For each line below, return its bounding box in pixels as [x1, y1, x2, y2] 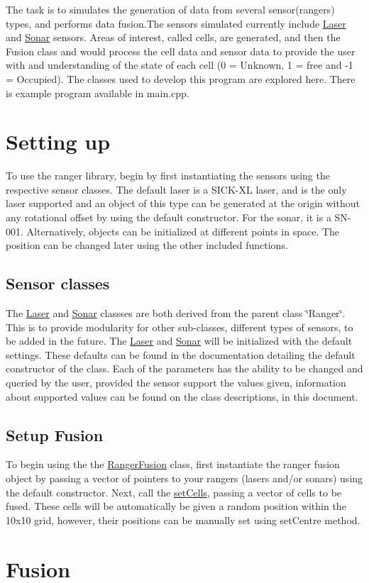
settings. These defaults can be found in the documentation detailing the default [6, 347, 356, 362]
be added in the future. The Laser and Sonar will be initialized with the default [6, 333, 353, 348]
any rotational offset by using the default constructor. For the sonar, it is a [6, 210, 331, 225]
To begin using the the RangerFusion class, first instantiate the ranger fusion [6, 457, 340, 472]
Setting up [6, 127, 111, 156]
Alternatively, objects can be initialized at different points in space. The [26, 223, 340, 238]
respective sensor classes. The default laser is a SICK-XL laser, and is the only [6, 182, 347, 196]
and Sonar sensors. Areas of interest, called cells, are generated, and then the [6, 30, 341, 45]
